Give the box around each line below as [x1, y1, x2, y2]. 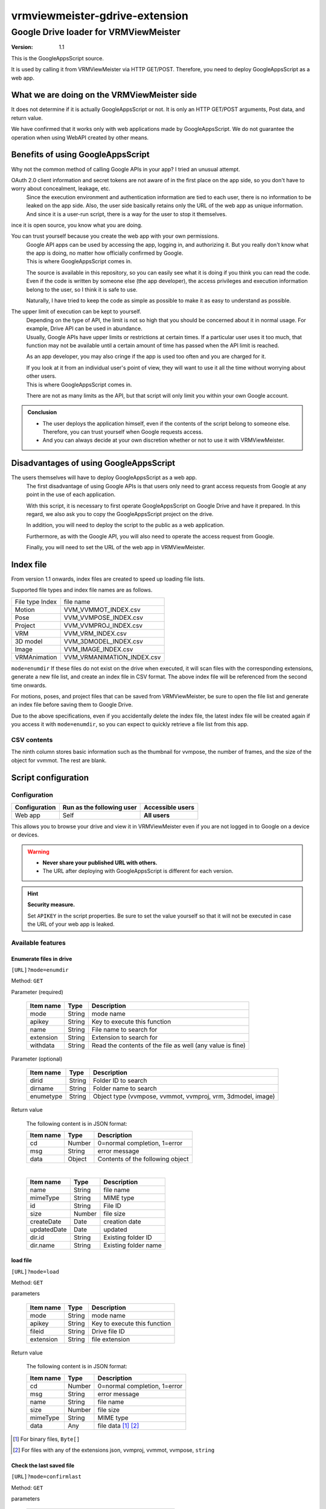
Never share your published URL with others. [42, 859, 158, 866]
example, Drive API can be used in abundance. [26, 325, 143, 332]
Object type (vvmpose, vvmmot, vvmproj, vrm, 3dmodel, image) [92, 1093, 275, 1101]
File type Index [14, 598, 57, 606]
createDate [30, 1217, 62, 1225]
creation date [103, 1217, 141, 1225]
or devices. [11, 831, 39, 838]
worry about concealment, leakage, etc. [11, 185, 110, 193]
